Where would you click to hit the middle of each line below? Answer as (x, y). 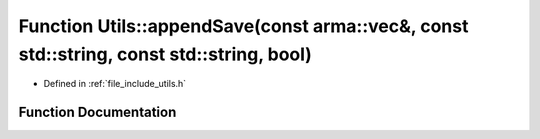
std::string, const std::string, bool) (165, 54)
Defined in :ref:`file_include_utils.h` (115, 84)
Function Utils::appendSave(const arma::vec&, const (243, 26)
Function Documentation (97, 112)
